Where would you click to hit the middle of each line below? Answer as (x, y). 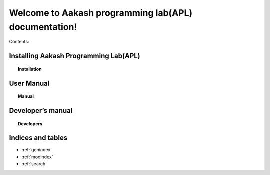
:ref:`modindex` (37, 157)
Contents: (19, 42)
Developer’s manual (41, 110)
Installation (30, 69)
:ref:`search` (34, 164)
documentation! (43, 27)
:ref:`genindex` (37, 150)
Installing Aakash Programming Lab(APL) (75, 56)
